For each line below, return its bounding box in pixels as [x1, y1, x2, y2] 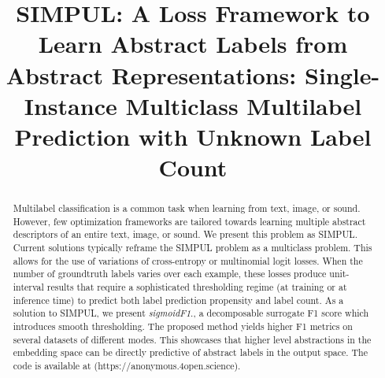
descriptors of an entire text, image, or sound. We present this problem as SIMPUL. [13, 228, 358, 241]
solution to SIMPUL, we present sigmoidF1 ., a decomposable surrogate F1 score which [13, 306, 369, 320]
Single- [304, 58, 380, 91]
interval [13, 280, 44, 294]
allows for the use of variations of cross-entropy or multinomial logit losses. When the [13, 254, 363, 267]
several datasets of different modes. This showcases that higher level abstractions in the [13, 332, 372, 346]
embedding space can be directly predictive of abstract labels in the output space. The [13, 346, 368, 359]
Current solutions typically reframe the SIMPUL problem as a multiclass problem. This [13, 241, 372, 254]
